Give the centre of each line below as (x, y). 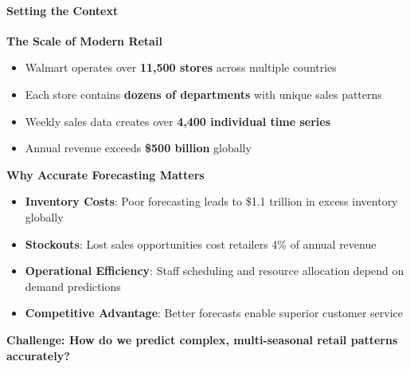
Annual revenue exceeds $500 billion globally (138, 148)
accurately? (38, 355)
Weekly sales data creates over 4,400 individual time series (178, 121)
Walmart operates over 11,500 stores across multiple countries (181, 67)
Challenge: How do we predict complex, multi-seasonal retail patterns (202, 339)
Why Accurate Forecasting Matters (105, 174)
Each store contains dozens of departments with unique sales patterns (203, 94)
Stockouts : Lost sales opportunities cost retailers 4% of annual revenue (201, 243)
